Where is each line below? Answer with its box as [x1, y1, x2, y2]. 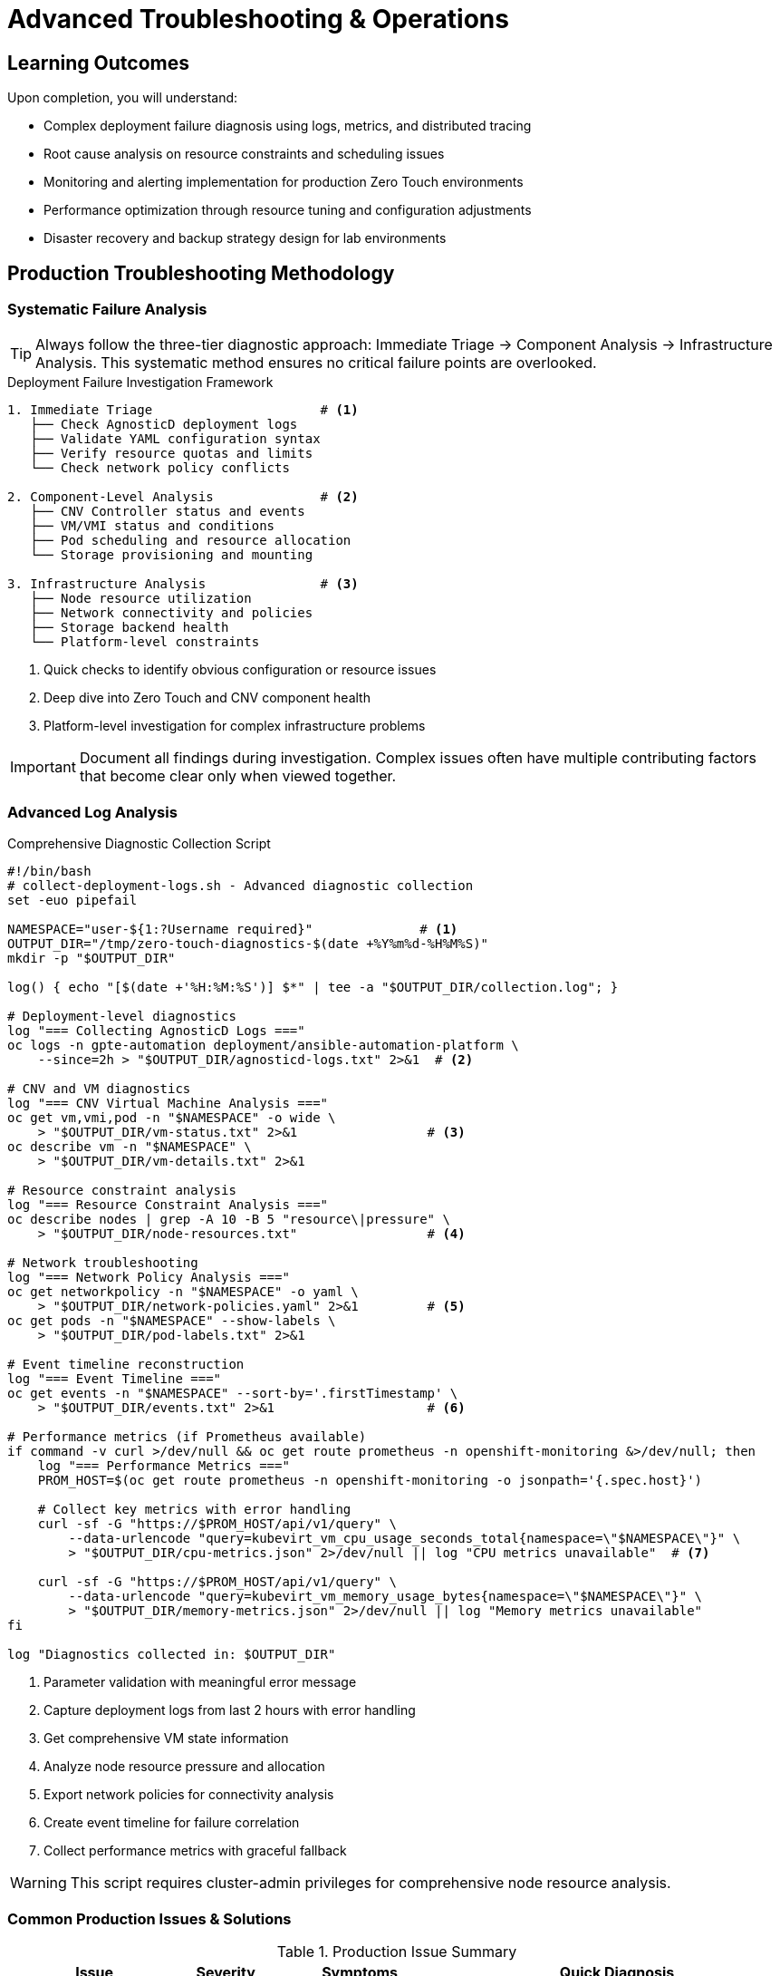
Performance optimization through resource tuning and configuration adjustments [43, 202, 532, 218]
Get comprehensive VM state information [43, 1730, 289, 1747]
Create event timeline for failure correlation [43, 1815, 300, 1831]
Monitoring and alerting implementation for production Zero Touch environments [43, 174, 524, 190]
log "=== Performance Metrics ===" [37, 1458, 290, 1474]
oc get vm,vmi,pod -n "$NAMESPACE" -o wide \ [7, 1110, 336, 1126]
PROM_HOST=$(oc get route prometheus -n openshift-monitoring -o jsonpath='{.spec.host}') [37, 1473, 703, 1488]
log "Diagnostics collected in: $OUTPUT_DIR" [7, 1647, 336, 1662]
